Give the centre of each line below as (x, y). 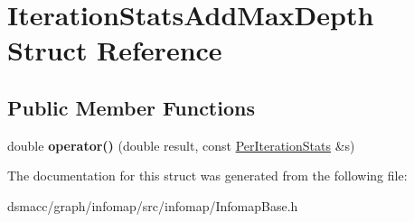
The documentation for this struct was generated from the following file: (207, 176)
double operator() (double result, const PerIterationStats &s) (181, 145)
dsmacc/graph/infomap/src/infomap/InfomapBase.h (153, 205)
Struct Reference (115, 50)
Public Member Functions (131, 107)
